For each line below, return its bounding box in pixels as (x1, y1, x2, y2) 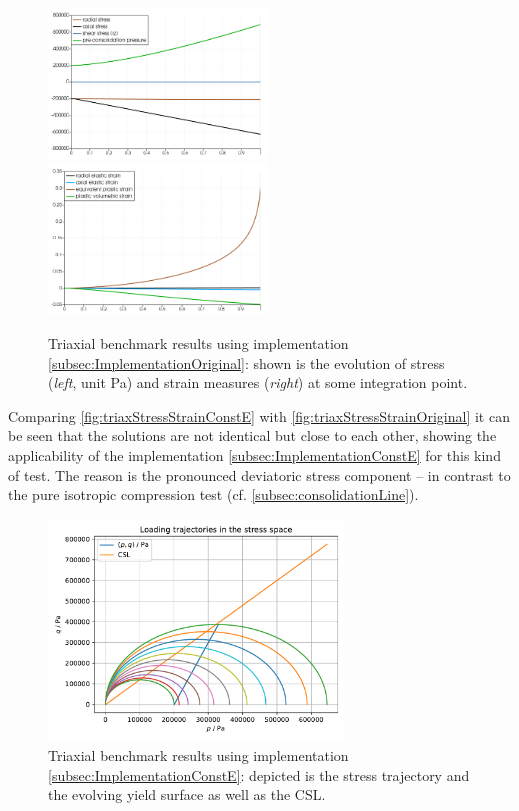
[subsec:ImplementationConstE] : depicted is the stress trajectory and (48, 764, 470, 785)
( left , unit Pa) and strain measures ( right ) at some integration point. (48, 372, 468, 393)
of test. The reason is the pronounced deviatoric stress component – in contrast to (8, 464, 511, 485)
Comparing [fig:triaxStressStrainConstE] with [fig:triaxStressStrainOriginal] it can (8, 405, 510, 426)
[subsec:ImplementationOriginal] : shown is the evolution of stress (48, 352, 445, 373)
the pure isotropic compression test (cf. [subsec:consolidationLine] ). (8, 484, 419, 505)
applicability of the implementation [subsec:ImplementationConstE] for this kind (8, 445, 501, 465)
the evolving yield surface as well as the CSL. (48, 784, 326, 805)
